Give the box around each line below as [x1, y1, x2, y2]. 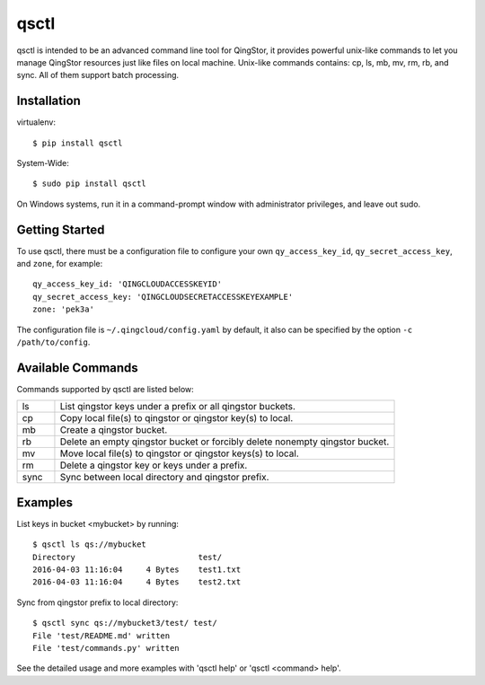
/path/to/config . [16, 337, 91, 347]
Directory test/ [32, 552, 223, 562]
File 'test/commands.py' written [32, 643, 180, 653]
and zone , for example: [16, 259, 103, 269]
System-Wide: [16, 158, 69, 169]
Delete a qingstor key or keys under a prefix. [59, 459, 248, 471]
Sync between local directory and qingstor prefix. [59, 471, 269, 484]
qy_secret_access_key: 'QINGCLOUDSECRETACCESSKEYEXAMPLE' [32, 292, 294, 302]
